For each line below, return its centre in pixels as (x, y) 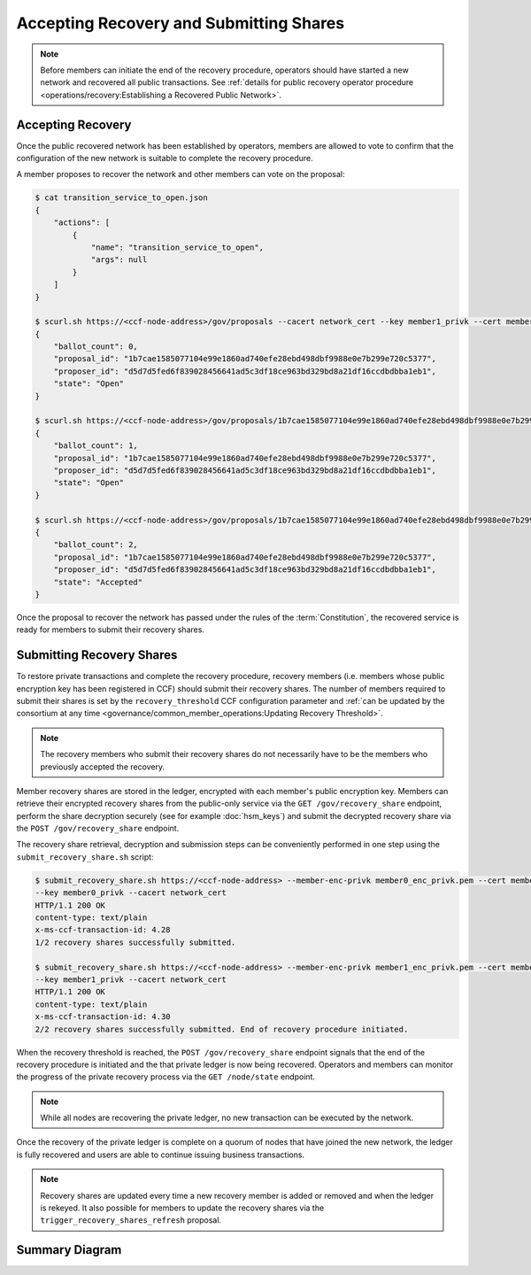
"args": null (119, 260)
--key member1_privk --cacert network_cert (131, 979)
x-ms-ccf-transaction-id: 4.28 (103, 930)
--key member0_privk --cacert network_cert (131, 893)
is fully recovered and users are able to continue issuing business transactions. (161, 1155)
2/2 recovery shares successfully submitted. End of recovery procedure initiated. (222, 1029)
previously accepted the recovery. (103, 767)
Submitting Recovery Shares (97, 655)
